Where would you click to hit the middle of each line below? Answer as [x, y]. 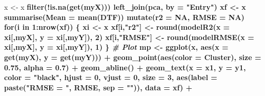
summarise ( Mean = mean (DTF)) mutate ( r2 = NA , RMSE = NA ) [124, 17]
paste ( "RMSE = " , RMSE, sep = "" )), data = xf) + [98, 87]
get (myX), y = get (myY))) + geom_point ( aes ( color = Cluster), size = [133, 57]
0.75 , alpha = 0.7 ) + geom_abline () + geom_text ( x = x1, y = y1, [125, 67]
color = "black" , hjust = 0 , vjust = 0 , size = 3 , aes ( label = [111, 77]
